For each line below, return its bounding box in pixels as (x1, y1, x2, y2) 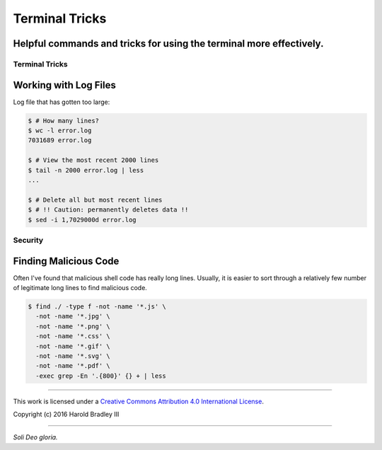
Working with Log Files (13, 79, 116, 91)
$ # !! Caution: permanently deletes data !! (28, 206, 189, 214)
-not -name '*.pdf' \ (35, 362, 111, 370)
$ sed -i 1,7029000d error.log (28, 216, 137, 224)
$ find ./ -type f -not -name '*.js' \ (28, 302, 166, 311)
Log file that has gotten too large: (13, 98, 110, 106)
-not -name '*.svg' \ (35, 352, 111, 360)
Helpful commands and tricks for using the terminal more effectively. (13, 37, 324, 50)
